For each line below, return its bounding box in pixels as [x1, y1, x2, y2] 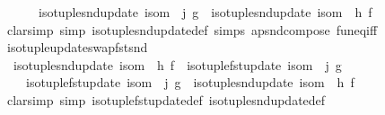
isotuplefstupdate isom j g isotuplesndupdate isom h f [25, 73, 354, 92]
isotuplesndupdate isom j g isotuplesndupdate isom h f [38, 3, 372, 21]
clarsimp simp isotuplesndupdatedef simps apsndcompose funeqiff [6, 20, 378, 39]
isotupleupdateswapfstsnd [6, 38, 148, 57]
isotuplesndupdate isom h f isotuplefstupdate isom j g [13, 55, 342, 74]
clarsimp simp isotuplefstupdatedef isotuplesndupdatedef [6, 90, 326, 109]
